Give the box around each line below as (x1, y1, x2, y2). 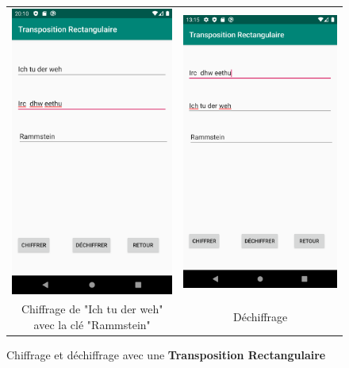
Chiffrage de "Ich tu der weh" (21, 301, 163, 317)
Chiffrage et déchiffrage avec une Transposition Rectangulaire (6, 347, 326, 363)
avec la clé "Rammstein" (33, 316, 151, 332)
